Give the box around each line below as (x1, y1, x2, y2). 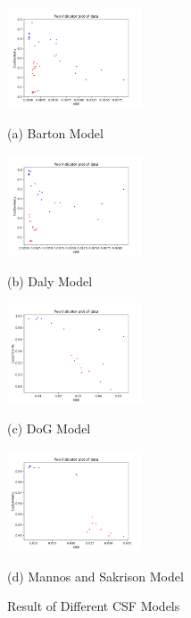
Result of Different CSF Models (7, 597, 180, 615)
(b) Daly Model (7, 271, 93, 290)
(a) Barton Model (7, 123, 104, 142)
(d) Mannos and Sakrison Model (7, 566, 184, 585)
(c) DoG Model (7, 419, 91, 438)
